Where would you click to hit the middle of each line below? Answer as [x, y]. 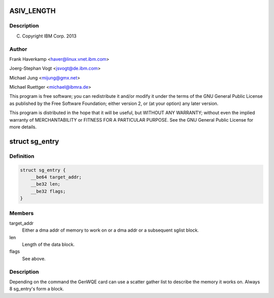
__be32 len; [46, 184]
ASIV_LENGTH [32, 11]
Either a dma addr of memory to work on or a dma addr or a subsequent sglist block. [110, 230]
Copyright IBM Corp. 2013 [49, 36]
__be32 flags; [48, 191]
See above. [34, 258]
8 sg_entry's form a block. [37, 289]
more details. [23, 127]
